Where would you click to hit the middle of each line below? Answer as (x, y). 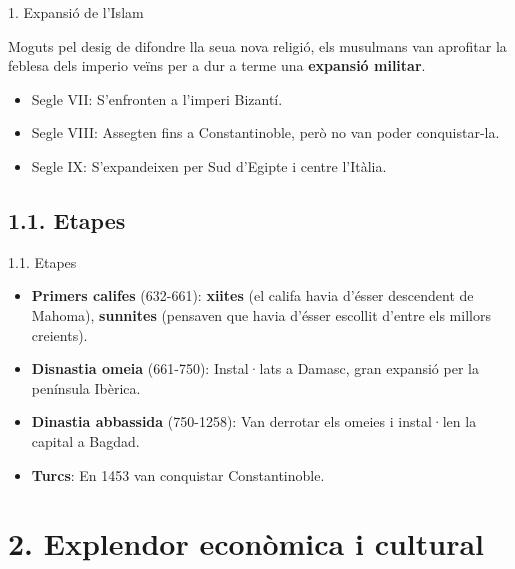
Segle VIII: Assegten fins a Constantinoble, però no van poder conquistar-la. (265, 132)
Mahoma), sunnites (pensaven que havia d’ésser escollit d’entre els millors (261, 314)
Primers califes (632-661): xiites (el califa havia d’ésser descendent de (252, 295)
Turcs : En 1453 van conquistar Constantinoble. (178, 474)
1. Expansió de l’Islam (76, 12)
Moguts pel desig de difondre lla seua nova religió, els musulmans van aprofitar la (257, 45)
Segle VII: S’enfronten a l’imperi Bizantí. (157, 98)
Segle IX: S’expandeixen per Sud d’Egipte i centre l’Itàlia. (209, 165)
